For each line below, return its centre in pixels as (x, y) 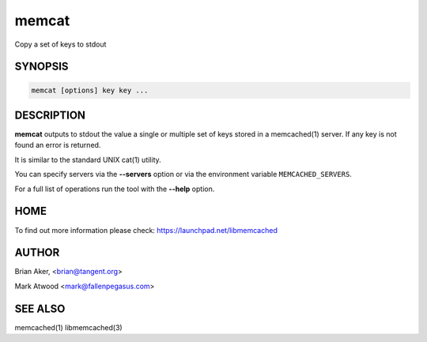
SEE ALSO (40, 308)
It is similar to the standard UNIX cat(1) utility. (88, 160)
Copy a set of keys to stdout (60, 44)
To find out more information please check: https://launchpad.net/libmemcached (146, 230)
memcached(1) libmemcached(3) (68, 327)
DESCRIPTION (50, 115)
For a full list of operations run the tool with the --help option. (115, 189)
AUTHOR (37, 253)
